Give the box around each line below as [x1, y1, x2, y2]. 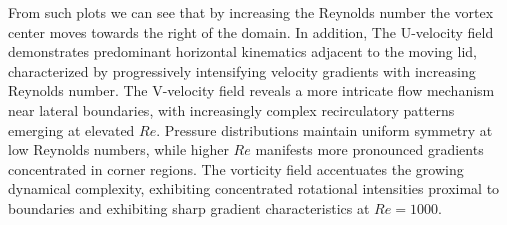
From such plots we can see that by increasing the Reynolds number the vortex [8, 2, 494, 22]
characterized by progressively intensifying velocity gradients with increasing [8, 60, 476, 81]
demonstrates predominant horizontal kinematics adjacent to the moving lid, [8, 41, 477, 62]
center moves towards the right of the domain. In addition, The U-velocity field [8, 21, 494, 42]
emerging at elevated [8, 119, 135, 140]
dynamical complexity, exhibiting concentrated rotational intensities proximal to [8, 178, 500, 199]
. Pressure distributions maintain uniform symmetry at [156, 119, 493, 140]
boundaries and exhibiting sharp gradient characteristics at [8, 197, 370, 218]
